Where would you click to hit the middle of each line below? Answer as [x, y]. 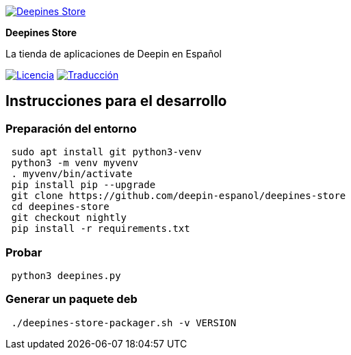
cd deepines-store [60, 207]
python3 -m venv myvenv [75, 163]
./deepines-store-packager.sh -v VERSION [124, 323]
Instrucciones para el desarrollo [116, 101]
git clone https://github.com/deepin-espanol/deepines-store [179, 196]
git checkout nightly [69, 218]
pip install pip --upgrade [83, 185]
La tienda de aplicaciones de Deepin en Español [114, 54]
